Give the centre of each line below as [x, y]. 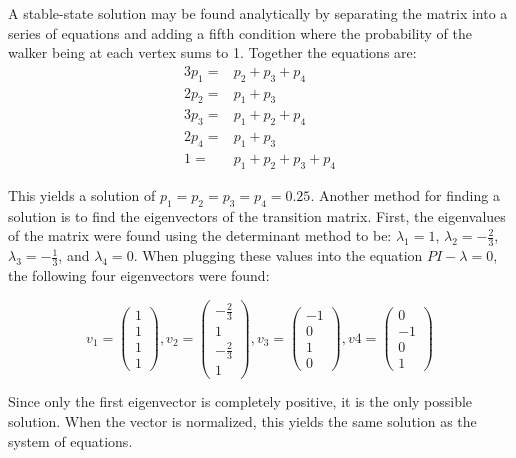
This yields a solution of [82, 194]
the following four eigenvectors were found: [139, 274]
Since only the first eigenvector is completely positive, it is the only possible [240, 401]
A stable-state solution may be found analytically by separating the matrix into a [258, 13]
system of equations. [70, 440]
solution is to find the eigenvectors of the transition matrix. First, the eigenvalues [257, 215]
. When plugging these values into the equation [278, 255]
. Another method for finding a [405, 194]
